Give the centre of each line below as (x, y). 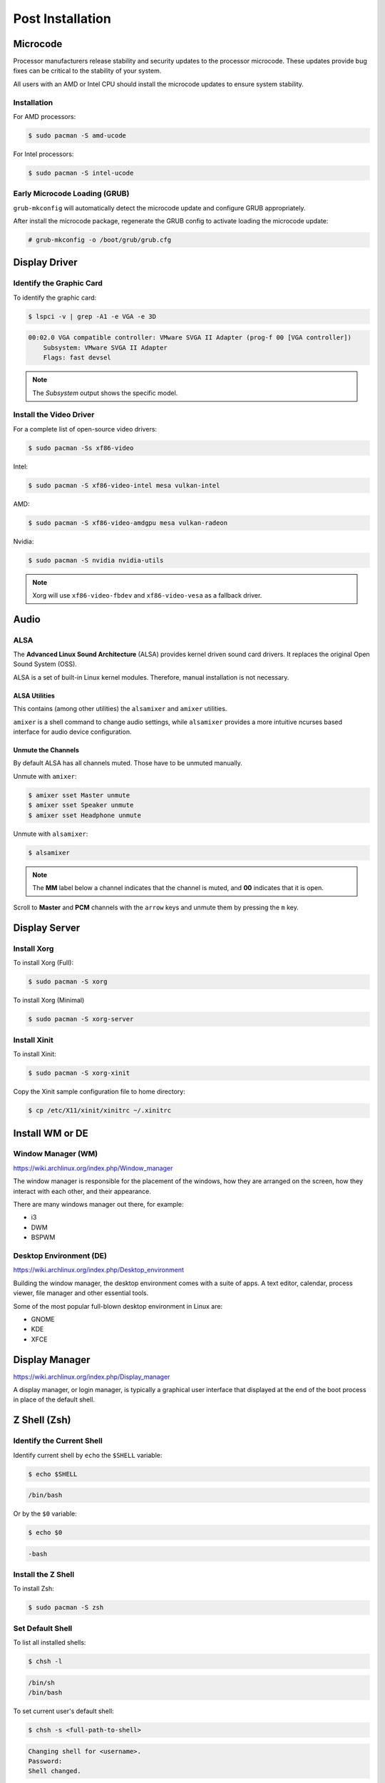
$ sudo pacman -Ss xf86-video (81, 448)
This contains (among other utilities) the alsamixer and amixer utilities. (120, 709)
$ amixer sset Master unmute (79, 795)
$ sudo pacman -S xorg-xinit (79, 1073)
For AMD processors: (45, 116)
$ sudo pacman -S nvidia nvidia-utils (96, 560)
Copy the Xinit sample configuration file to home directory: (99, 1092)
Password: (45, 1761)
